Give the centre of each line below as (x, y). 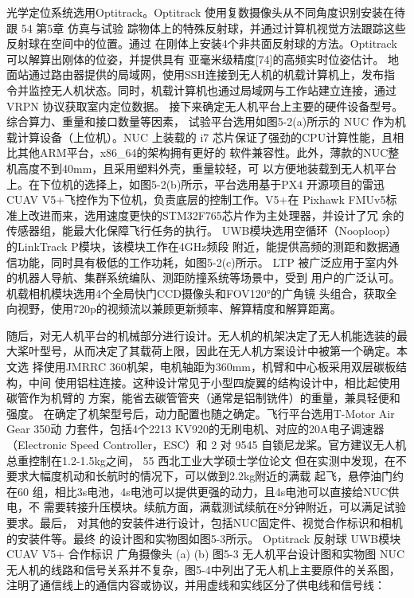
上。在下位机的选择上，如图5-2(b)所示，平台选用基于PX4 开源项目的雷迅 (196, 184)
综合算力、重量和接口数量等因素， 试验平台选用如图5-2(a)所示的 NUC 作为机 (206, 121)
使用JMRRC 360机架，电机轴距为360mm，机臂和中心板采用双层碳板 (220, 367)
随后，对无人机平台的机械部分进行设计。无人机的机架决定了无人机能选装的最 (207, 335)
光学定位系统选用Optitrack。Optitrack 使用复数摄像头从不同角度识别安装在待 (206, 12)
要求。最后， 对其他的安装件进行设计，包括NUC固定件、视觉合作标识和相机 (205, 522)
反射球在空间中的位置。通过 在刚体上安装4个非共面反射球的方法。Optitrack (202, 43)
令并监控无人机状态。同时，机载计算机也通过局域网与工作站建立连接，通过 (201, 90)
